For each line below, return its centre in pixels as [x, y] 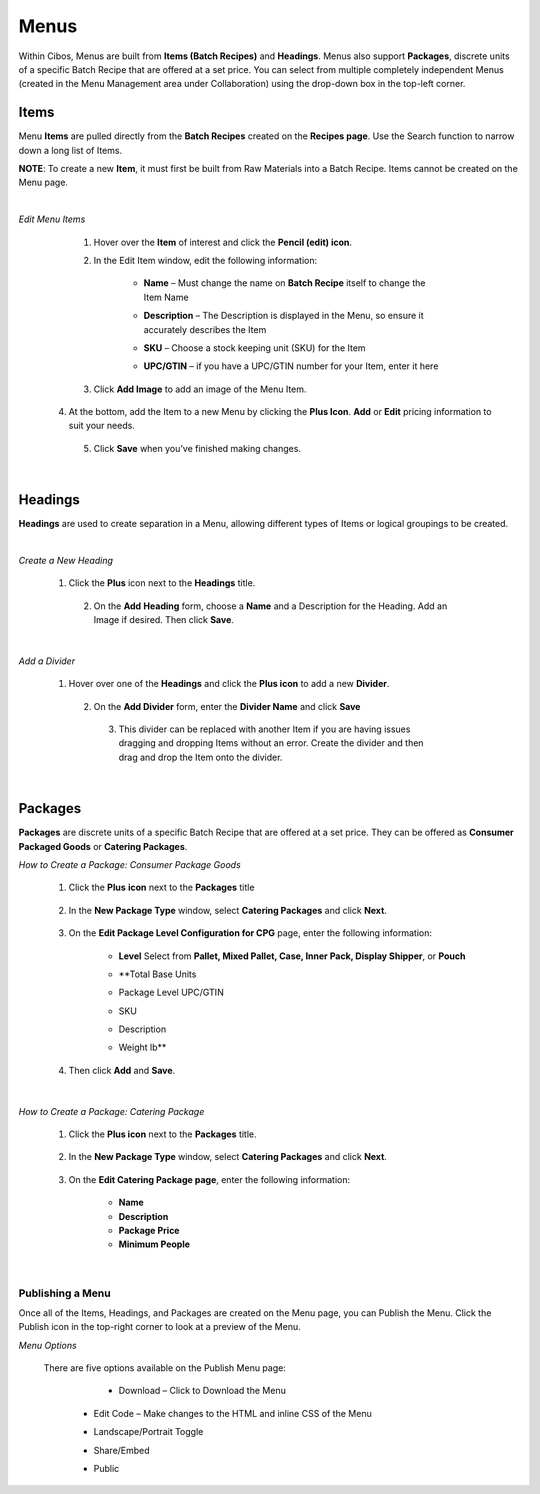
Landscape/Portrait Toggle [148, 1432]
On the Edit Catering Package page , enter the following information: [209, 1179]
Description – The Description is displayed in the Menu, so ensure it [283, 316]
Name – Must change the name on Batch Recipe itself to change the [284, 283]
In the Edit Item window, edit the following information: [205, 260]
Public [106, 1469]
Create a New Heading [66, 560]
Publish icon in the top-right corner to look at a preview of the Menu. [159, 1327]
